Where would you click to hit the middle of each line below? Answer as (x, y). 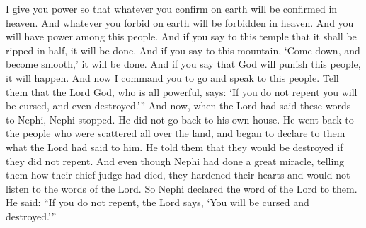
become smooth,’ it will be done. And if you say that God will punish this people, (183, 64)
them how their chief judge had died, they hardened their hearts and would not (178, 175)
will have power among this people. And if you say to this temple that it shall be (181, 36)
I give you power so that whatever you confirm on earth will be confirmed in (172, 8)
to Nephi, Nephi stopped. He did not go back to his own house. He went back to (180, 119)
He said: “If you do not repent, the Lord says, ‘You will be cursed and (158, 202)
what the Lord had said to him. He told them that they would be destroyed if (175, 146)
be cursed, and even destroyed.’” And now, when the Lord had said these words (178, 106)
